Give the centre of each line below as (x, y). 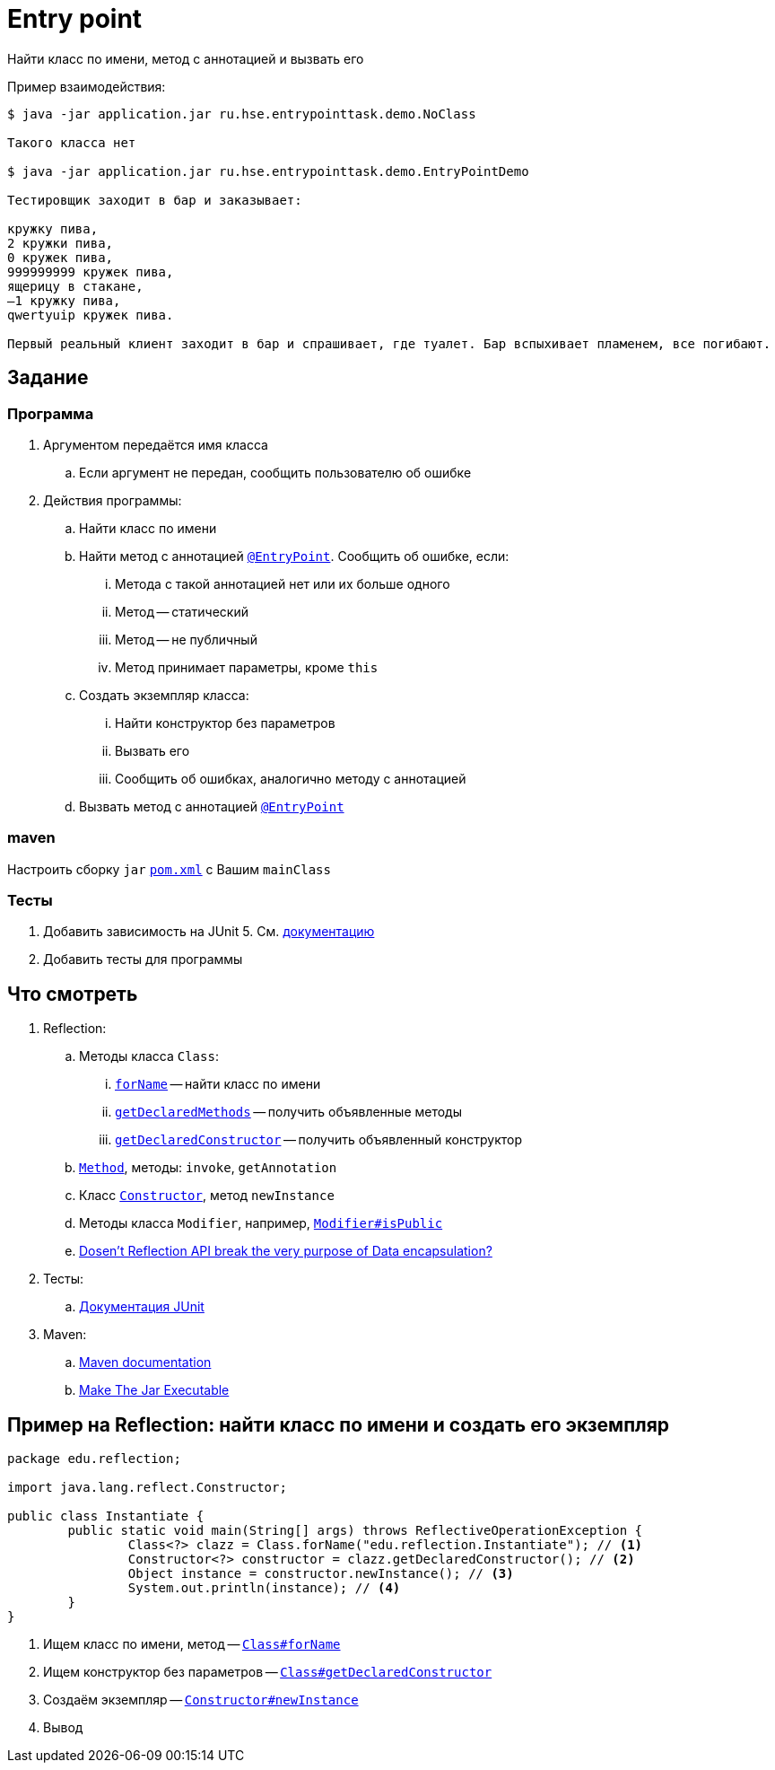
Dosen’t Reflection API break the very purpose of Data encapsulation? (286, 1251)
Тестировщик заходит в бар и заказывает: (155, 200)
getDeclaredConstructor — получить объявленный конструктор (318, 1140)
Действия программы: (113, 500)
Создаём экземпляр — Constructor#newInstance (201, 1700)
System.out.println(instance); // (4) (264, 1588)
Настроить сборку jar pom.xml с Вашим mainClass (169, 869)
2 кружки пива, (61, 243)
